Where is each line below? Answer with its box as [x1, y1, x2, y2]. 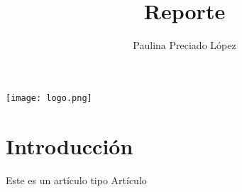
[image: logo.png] [6, 92, 92, 103]
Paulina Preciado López [133, 38, 236, 53]
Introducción [6, 131, 133, 160]
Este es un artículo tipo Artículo [6, 172, 147, 187]
